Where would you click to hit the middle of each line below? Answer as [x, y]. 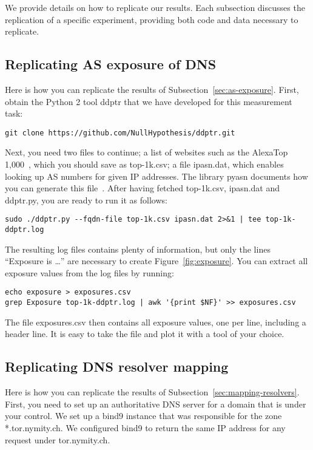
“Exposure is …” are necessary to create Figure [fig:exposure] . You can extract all [156, 261]
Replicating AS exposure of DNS [111, 64]
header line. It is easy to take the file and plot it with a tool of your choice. [145, 334]
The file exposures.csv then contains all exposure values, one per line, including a [156, 322]
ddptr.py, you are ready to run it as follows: [86, 199]
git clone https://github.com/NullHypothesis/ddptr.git [120, 133]
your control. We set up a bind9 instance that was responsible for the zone [143, 416]
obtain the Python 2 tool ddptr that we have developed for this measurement [149, 101]
